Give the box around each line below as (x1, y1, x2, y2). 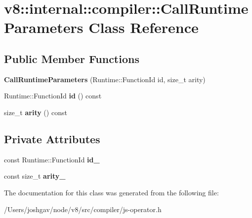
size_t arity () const (4, 107, 67, 117)
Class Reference (88, 17, 199, 37)
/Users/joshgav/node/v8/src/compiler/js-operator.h (4, 204, 162, 214)
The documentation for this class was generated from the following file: (4, 187, 219, 197)
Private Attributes (4, 131, 100, 146)
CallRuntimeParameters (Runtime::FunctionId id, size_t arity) (4, 74, 206, 84)
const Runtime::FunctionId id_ (4, 154, 100, 164)
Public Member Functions (4, 51, 139, 66)
